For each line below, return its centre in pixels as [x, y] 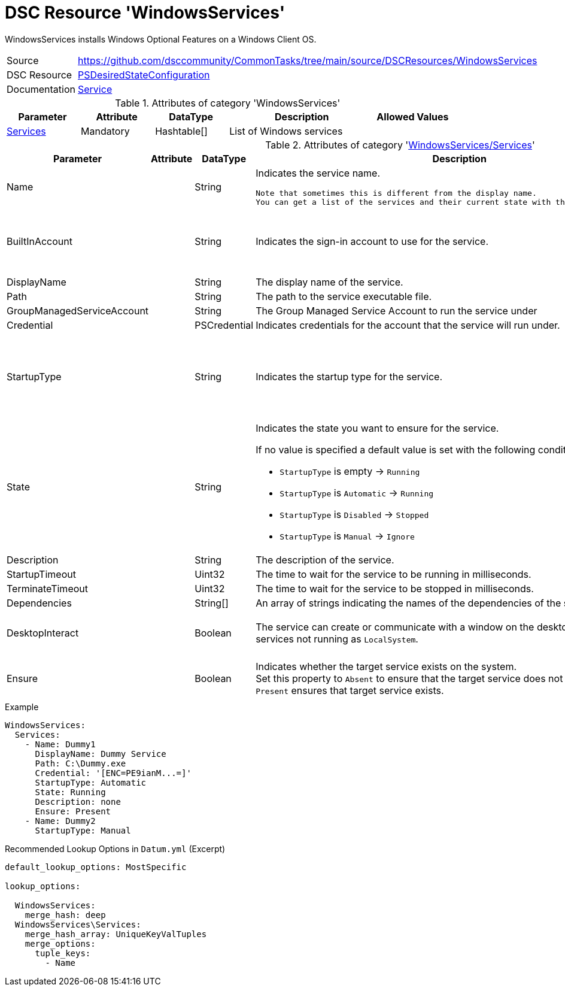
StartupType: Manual [83, 830]
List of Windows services [286, 131]
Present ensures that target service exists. [350, 690]
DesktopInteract [43, 633]
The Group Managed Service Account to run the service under [397, 310]
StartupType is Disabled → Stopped [354, 514]
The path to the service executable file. [344, 296]
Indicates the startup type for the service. [349, 376]
